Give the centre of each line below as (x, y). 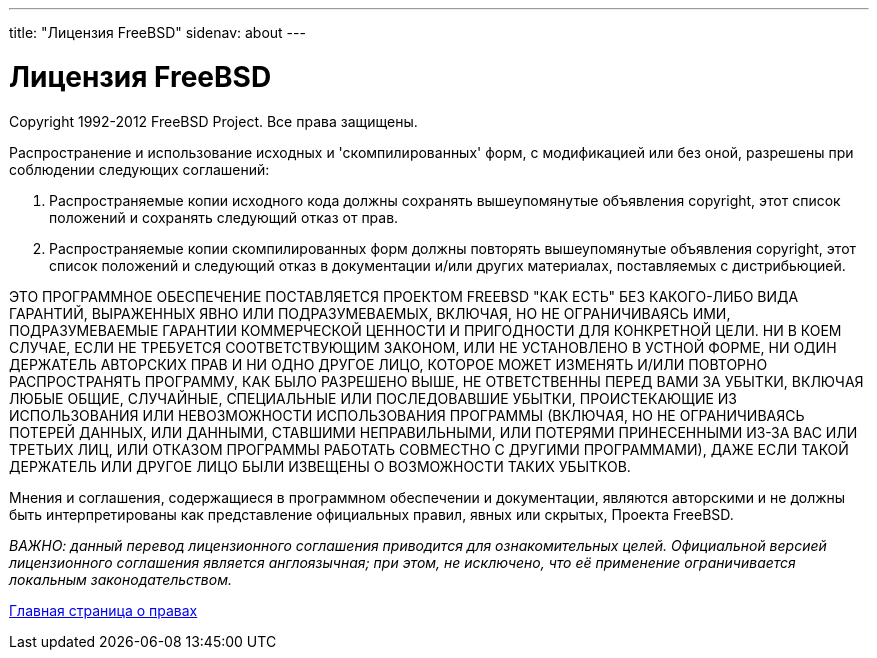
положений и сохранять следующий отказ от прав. (224, 217)
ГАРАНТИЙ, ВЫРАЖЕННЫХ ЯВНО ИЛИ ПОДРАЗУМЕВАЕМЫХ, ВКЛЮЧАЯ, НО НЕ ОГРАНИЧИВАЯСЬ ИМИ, (370, 313)
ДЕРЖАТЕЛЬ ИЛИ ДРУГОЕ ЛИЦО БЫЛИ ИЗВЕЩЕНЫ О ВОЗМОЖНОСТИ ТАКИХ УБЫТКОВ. (320, 466)
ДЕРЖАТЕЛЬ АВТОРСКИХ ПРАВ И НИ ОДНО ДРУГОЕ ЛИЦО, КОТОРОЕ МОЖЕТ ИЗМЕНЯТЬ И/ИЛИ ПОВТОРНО (388, 364)
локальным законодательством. (120, 579)
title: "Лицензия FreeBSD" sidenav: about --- (157, 32)
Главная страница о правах (103, 610)
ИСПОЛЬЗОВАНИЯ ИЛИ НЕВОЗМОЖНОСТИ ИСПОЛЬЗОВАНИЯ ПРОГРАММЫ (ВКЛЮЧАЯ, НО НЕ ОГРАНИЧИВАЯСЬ (407, 415)
